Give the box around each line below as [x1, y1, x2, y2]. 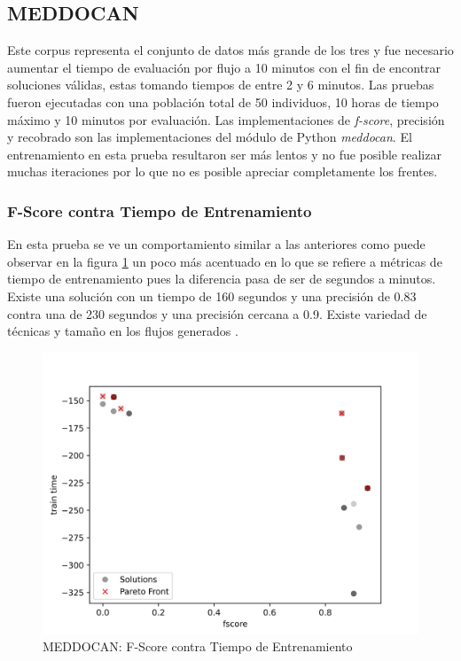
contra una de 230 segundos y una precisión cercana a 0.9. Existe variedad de [7, 304, 427, 323]
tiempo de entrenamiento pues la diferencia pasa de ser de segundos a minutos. [7, 269, 436, 288]
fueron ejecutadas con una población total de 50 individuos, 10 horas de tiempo [7, 92, 439, 111]
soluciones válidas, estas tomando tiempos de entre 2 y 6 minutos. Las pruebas [7, 75, 434, 94]
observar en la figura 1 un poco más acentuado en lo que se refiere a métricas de [7, 252, 442, 270]
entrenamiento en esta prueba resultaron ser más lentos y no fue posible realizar [7, 144, 441, 163]
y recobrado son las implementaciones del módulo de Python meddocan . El [7, 128, 412, 146]
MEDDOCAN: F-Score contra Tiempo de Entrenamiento [43, 637, 353, 656]
